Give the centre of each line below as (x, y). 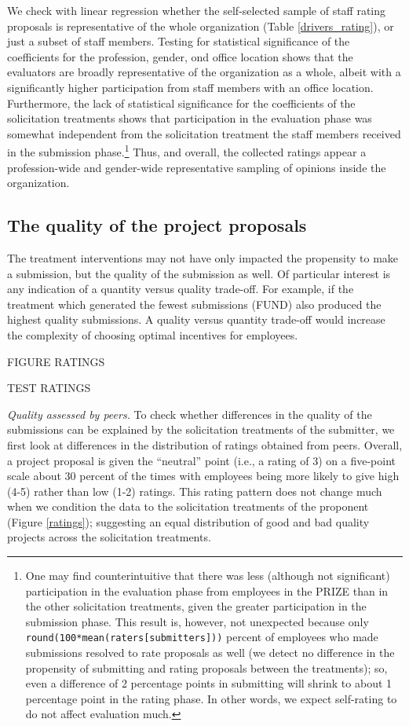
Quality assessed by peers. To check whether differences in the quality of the (190, 414)
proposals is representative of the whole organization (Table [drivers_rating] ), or (201, 26)
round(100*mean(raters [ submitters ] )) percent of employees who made (202, 637)
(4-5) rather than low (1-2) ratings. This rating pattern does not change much (195, 491)
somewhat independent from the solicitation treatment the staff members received (204, 133)
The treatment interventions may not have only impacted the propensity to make (203, 257)
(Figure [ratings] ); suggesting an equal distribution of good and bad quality (188, 521)
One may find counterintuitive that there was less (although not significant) (208, 576)
